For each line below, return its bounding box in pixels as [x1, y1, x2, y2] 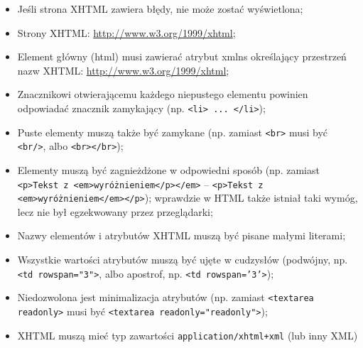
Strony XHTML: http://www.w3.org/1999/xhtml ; [17, 25, 236, 40]
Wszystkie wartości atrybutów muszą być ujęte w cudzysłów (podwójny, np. [17, 252, 348, 267]
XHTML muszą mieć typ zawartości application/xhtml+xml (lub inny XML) [17, 327, 358, 342]
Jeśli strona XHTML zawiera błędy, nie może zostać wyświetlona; [17, 1, 303, 16]
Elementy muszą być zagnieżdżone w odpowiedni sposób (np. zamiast [17, 162, 320, 177]
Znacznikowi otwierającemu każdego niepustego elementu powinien [17, 87, 308, 102]
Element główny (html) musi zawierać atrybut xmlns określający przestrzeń [17, 49, 347, 64]
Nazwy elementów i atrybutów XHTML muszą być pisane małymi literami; [17, 228, 346, 243]
